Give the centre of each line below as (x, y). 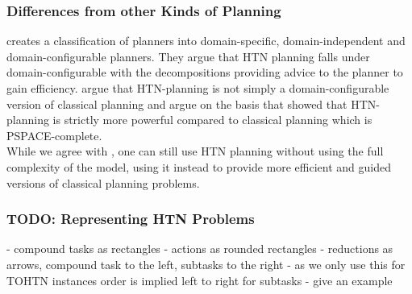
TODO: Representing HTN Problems (131, 219)
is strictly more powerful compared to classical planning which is (212, 120)
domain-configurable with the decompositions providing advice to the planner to (205, 72)
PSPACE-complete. (54, 135)
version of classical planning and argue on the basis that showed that (177, 104)
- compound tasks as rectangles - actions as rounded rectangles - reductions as (200, 248)
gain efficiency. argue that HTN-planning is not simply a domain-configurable (198, 88)
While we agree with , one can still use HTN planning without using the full (195, 151)
